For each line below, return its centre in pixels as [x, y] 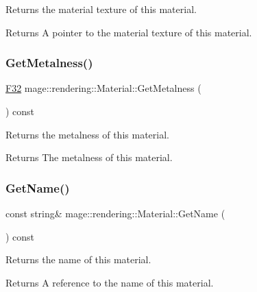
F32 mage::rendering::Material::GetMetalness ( [103, 88]
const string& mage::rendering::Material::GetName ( [115, 213]
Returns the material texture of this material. [101, 9]
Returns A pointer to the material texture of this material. [129, 32]
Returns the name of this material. [78, 259]
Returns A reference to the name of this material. [110, 282]
